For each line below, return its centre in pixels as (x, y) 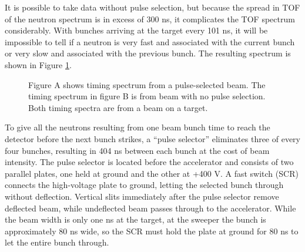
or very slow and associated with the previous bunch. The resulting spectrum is (148, 53)
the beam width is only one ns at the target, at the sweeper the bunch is (135, 219)
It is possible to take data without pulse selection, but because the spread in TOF (152, 7)
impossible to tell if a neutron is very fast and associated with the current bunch (150, 41)
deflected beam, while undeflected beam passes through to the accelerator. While (150, 208)
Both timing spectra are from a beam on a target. (118, 107)
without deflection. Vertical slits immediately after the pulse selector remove (142, 196)
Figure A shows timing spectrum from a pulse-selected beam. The (147, 84)
